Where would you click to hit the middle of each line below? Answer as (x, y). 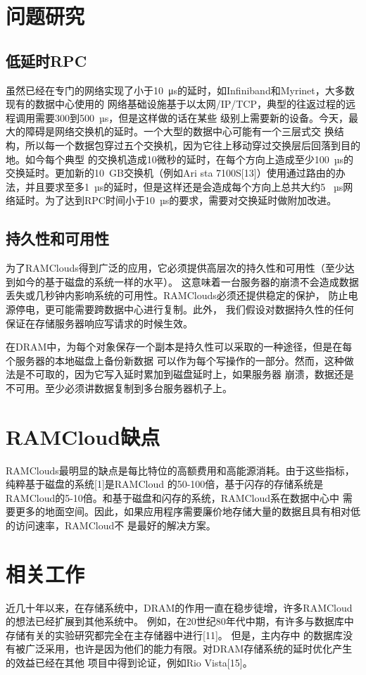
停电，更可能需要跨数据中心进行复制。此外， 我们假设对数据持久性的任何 (184, 309)
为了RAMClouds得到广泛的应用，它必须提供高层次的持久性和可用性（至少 (175, 268)
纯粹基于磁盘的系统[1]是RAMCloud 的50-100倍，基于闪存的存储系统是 (165, 484)
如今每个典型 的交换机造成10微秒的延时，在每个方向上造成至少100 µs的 (189, 159)
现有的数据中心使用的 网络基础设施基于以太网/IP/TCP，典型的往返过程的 (176, 104)
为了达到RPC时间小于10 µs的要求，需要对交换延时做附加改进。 (191, 200)
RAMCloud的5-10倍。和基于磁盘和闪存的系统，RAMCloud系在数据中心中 (173, 497)
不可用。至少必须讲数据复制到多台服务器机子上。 (119, 387)
